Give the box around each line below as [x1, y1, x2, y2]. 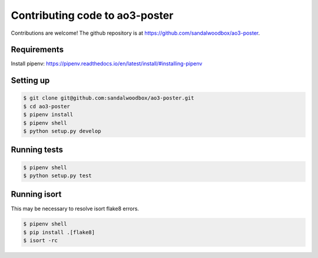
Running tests [11, 145, 64, 155]
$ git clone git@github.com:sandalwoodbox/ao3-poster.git [23, 95, 194, 101]
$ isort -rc [23, 237, 58, 244]
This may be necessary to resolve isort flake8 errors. [11, 205, 140, 212]
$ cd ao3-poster [23, 103, 71, 110]
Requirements [11, 45, 64, 55]
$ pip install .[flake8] [23, 229, 95, 236]
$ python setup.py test [23, 173, 92, 179]
